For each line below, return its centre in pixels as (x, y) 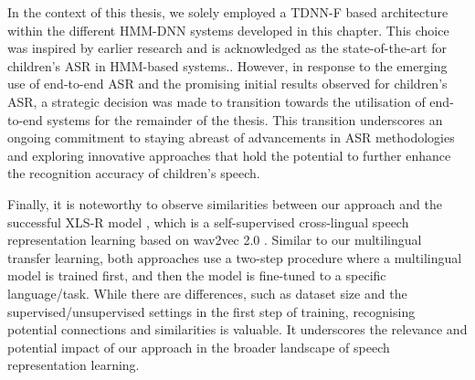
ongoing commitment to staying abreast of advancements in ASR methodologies (231, 137)
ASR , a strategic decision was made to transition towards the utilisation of (216, 101)
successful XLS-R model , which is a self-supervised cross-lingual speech (208, 222)
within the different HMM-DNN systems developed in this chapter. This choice (228, 30)
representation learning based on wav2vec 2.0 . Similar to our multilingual (215, 240)
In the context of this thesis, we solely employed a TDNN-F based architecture (228, 12)
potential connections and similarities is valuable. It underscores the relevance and (237, 329)
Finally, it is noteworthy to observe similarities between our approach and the (225, 203)
